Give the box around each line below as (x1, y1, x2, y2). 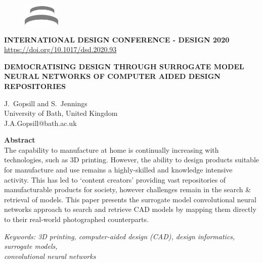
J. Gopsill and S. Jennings (4, 98, 87, 108)
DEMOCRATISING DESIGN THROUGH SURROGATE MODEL (4, 61, 244, 71)
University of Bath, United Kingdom (4, 108, 118, 118)
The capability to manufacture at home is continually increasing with (4, 144, 219, 155)
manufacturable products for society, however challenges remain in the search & (4, 184, 251, 195)
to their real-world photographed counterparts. (4, 214, 149, 225)
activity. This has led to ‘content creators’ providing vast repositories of (4, 174, 226, 185)
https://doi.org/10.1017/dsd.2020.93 (4, 44, 117, 55)
